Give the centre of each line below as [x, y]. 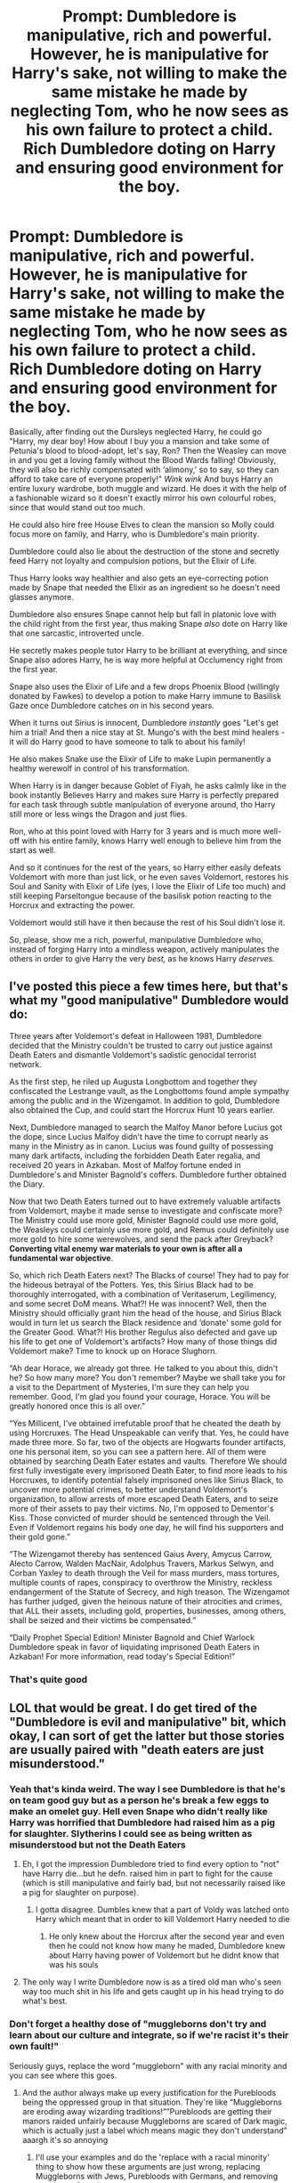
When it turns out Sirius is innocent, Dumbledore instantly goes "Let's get [144, 722]
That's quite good [48, 1679]
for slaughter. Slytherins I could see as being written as [131, 1833]
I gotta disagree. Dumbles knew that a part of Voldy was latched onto [162, 1910]
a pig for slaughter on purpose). [81, 1893]
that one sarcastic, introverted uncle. [77, 633]
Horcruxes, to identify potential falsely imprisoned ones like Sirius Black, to [146, 1480]
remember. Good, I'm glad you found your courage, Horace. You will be [140, 1396]
